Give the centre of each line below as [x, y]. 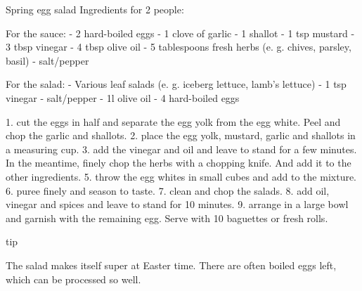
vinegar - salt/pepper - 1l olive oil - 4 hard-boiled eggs [123, 97]
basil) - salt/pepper [47, 60]
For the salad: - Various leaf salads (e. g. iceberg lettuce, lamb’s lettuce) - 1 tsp [176, 84]
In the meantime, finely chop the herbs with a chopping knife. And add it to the [179, 163]
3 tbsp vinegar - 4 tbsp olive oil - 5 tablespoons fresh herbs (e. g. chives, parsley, [179, 47]
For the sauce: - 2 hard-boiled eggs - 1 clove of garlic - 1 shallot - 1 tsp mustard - [180, 33]
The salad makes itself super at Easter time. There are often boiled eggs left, [171, 265]
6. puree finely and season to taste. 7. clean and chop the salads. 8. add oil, [168, 190]
